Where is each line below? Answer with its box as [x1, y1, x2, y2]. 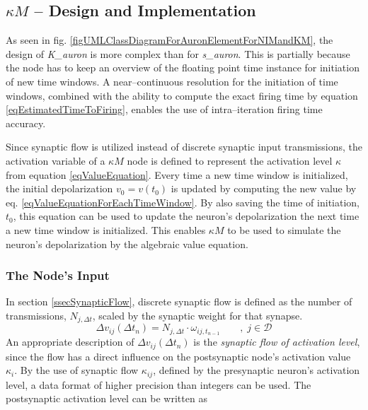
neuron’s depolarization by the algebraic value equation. [6, 236, 248, 251]
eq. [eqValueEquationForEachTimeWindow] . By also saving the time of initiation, [6, 194, 360, 209]
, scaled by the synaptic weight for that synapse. [92, 307, 303, 322]
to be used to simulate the [227, 222, 341, 237]
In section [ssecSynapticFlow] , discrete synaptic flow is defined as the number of [6, 294, 352, 309]
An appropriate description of [6, 334, 134, 349]
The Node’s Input [6, 266, 110, 284]
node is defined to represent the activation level [127, 153, 333, 168]
